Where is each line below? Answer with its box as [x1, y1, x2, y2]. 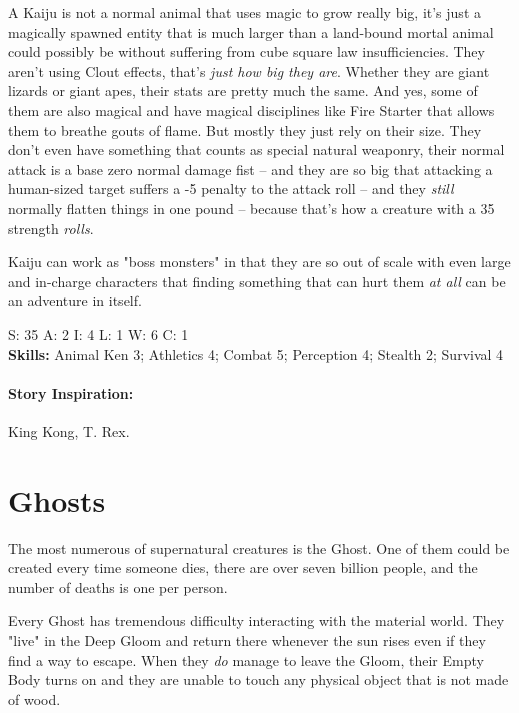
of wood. [8, 688, 61, 709]
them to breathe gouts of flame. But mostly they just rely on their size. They [8, 119, 482, 140]
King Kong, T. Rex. [8, 420, 130, 441]
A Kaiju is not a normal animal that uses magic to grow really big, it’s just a [8, 2, 481, 22]
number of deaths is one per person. [8, 576, 228, 597]
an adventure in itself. [8, 290, 142, 311]
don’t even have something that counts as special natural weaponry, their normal [8, 139, 505, 160]
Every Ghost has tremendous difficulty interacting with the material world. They [8, 610, 505, 631]
